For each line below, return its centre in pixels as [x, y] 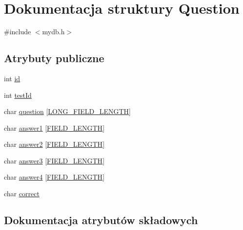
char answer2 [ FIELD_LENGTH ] [54, 144]
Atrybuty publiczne [54, 58]
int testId [18, 95]
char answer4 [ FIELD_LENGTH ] [54, 177]
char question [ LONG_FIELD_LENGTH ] [67, 111]
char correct [22, 194]
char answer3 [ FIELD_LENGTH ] [54, 160]
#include [18, 32]
